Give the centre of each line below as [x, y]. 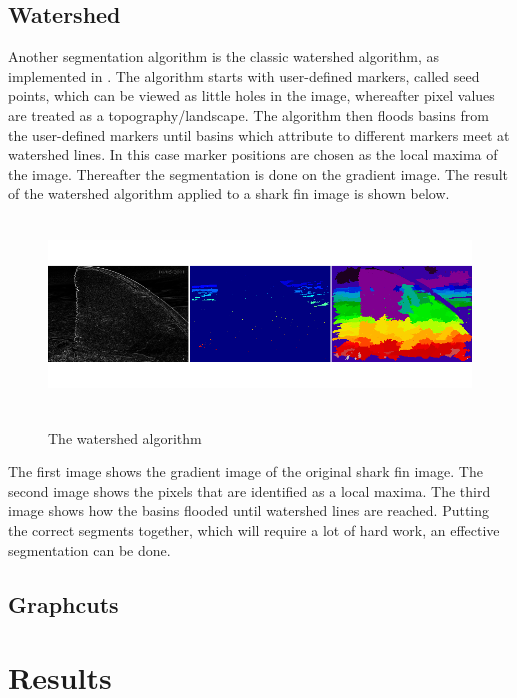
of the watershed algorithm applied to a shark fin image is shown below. [229, 193]
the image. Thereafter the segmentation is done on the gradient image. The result [258, 173]
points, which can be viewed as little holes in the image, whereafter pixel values [251, 95]
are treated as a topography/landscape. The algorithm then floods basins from [248, 114]
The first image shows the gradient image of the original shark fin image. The [245, 471]
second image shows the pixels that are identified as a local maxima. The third [249, 490]
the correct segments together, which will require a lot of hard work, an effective [254, 529]
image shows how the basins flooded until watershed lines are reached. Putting [249, 510]
